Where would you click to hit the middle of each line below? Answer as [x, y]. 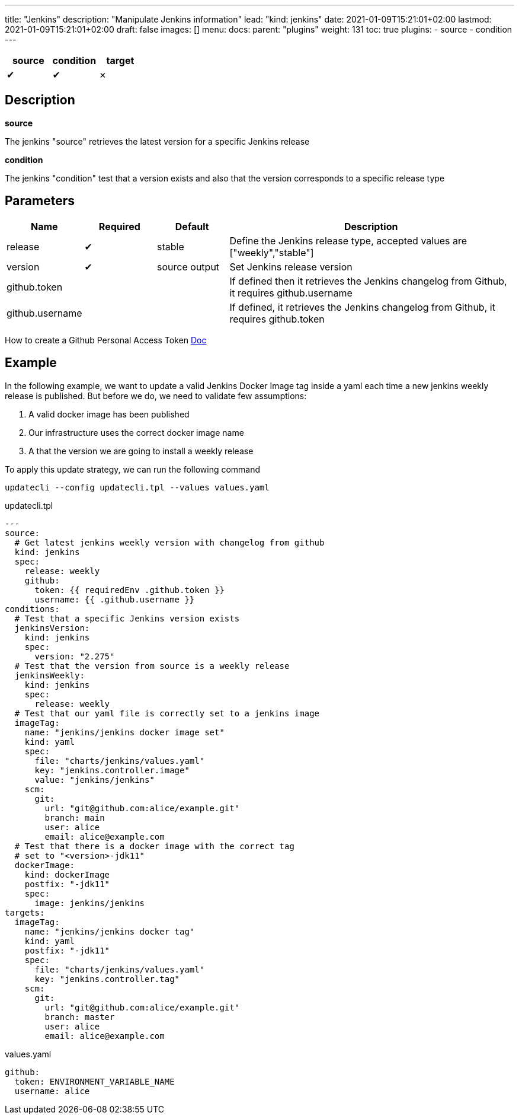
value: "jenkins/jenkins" [94, 780]
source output [188, 267]
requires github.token [277, 319]
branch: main [75, 817]
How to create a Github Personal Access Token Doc [106, 340]
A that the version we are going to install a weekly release [141, 451]
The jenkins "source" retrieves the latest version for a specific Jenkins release [157, 141]
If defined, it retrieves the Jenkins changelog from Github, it [362, 307]
